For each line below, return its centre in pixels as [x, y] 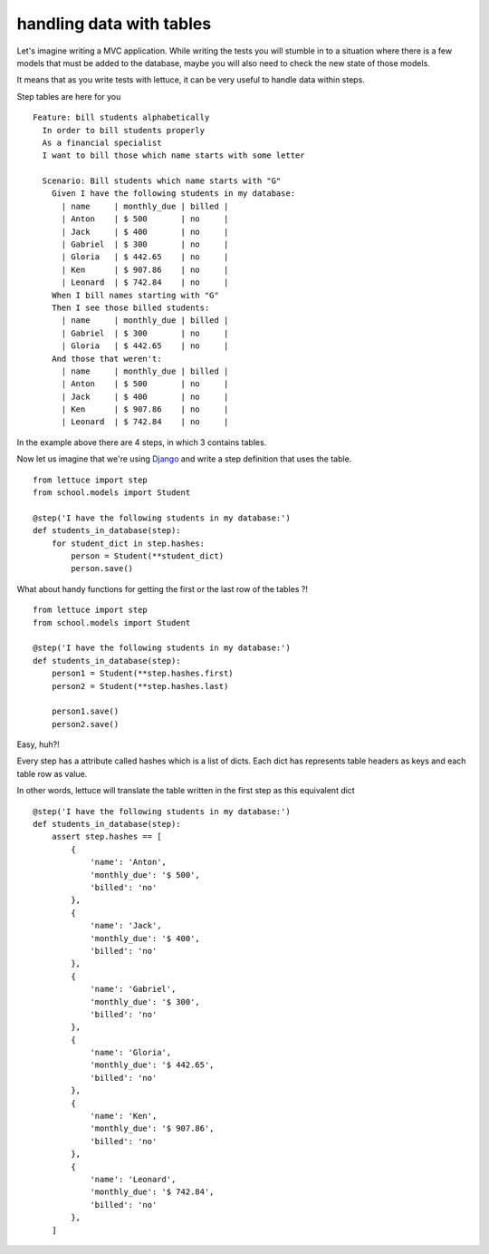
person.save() [102, 569]
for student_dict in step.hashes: [128, 543]
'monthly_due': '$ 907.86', [152, 1128]
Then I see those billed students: [130, 307]
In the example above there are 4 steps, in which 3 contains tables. [142, 442]
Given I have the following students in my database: [173, 194]
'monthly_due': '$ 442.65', [152, 1065]
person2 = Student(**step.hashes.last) [140, 686]
